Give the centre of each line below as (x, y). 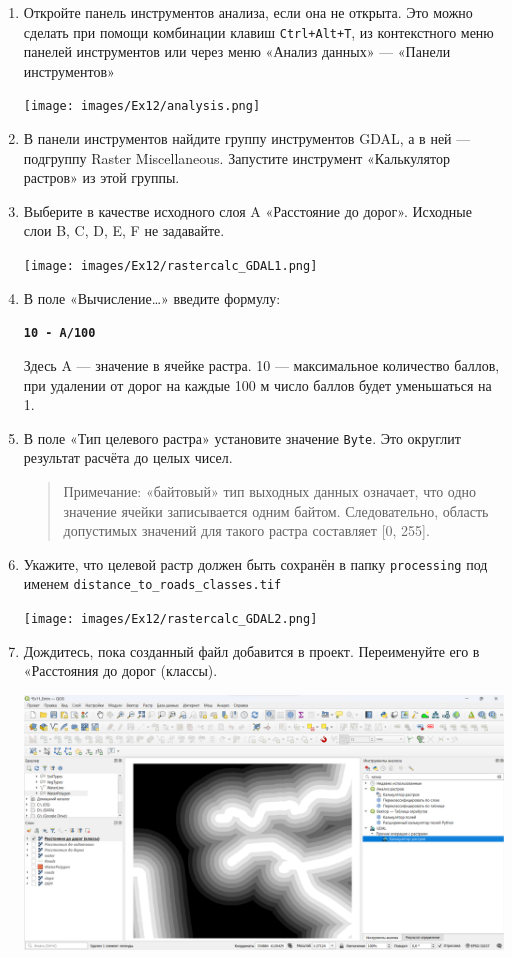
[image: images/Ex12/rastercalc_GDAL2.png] (170, 619)
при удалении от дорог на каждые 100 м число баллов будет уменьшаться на (257, 384)
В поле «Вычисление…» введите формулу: (152, 297)
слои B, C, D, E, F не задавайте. (124, 230)
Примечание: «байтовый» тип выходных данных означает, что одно (270, 491)
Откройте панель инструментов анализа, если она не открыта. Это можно (248, 12)
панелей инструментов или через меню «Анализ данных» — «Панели (237, 51)
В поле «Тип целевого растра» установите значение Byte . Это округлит (242, 437)
